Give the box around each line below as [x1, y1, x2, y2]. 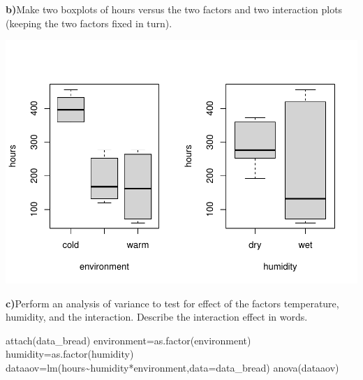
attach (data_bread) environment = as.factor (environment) [6, 332, 251, 347]
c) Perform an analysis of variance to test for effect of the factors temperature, [6, 295, 339, 310]
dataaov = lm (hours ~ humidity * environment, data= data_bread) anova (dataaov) [6, 360, 339, 375]
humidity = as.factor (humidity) [6, 346, 134, 361]
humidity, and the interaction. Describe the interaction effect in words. [6, 309, 308, 324]
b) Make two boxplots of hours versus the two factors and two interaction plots [6, 2, 343, 16]
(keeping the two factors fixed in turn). [6, 15, 172, 30]
